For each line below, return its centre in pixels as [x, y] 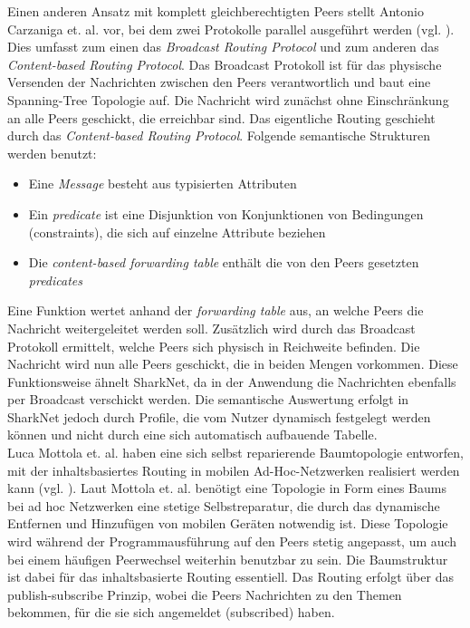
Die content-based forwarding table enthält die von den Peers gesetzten [224, 262]
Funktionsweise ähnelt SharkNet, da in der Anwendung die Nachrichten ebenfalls [232, 381]
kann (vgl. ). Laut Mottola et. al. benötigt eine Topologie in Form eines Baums [227, 488]
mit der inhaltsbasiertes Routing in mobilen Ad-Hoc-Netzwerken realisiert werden [234, 470]
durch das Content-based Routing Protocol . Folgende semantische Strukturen [219, 135]
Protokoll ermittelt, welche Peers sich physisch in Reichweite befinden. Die [214, 346]
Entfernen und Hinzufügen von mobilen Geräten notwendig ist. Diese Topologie [228, 523]
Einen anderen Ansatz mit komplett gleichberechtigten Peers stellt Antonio [216, 11]
